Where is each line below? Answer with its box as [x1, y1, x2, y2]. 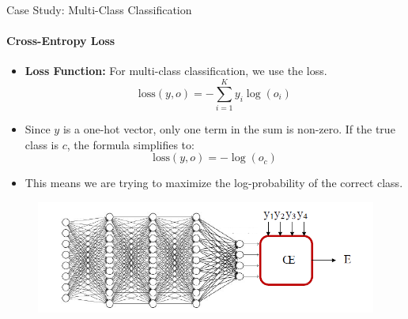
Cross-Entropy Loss [6, 32, 115, 49]
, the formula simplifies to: [66, 136, 195, 152]
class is [25, 136, 59, 152]
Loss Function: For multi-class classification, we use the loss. [25, 62, 327, 79]
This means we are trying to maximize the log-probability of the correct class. [25, 175, 403, 191]
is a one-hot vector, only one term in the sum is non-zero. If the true [62, 121, 395, 137]
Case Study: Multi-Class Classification [6, 2, 192, 17]
